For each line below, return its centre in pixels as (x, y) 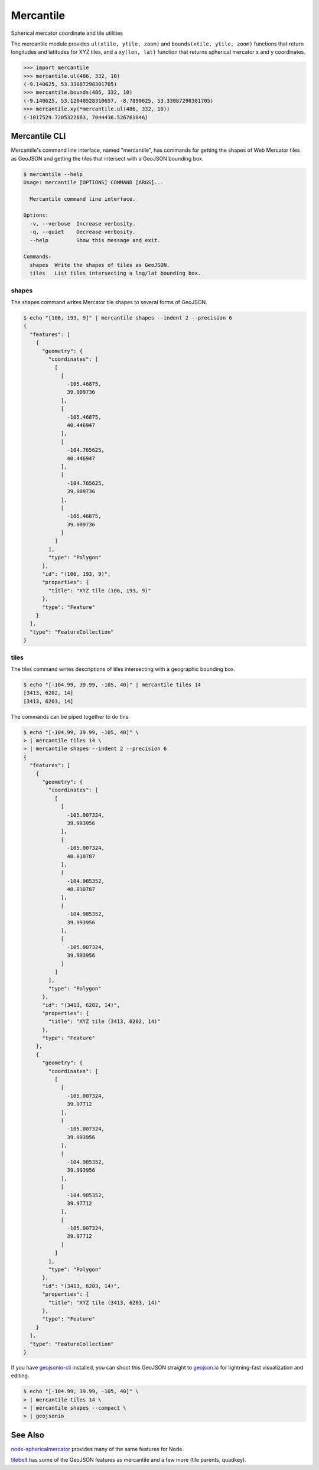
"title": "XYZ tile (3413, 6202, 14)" (104, 1021)
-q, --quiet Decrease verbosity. (83, 232)
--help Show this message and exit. (95, 240)
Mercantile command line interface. (83, 199)
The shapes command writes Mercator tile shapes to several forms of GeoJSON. (109, 302)
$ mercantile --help (53, 174)
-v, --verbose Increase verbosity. (83, 224)
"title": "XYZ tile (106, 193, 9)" (100, 590)
